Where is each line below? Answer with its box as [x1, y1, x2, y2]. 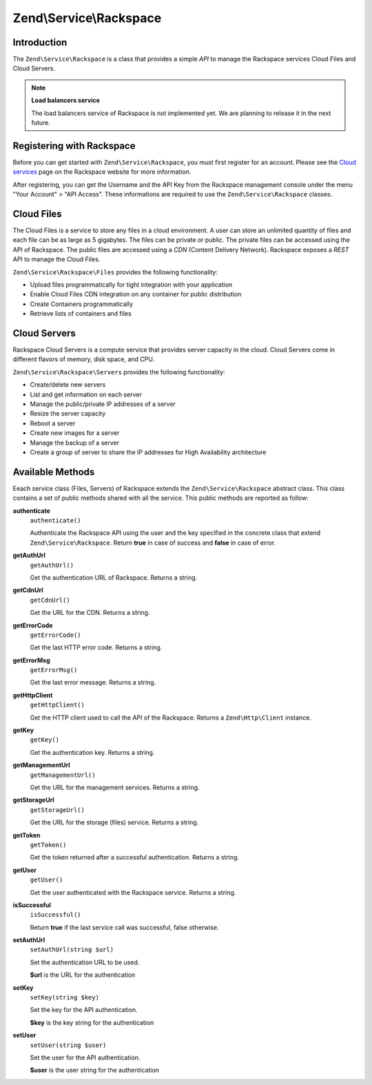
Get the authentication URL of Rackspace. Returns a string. [30, 573, 198, 582]
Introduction [12, 37, 68, 48]
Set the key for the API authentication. [30, 1006, 138, 1014]
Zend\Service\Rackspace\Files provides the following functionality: [12, 267, 218, 276]
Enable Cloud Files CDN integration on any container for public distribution [30, 290, 242, 298]
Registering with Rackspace [12, 140, 136, 152]
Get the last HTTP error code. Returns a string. [30, 643, 163, 651]
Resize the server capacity [30, 409, 106, 418]
